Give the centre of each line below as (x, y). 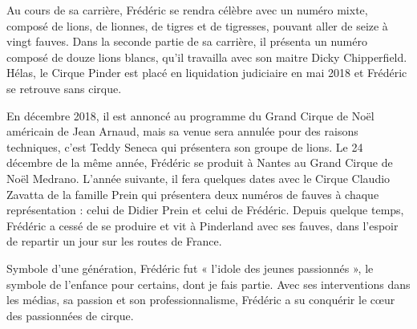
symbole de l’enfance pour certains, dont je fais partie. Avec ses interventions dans (208, 284)
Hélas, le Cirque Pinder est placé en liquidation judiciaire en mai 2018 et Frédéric (207, 73)
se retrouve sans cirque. (64, 88)
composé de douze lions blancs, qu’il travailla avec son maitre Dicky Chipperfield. (207, 57)
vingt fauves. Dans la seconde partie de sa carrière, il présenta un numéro (187, 41)
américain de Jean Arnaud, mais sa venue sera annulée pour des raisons (182, 131)
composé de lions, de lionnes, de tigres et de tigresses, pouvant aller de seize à (197, 25)
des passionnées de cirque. (70, 315)
